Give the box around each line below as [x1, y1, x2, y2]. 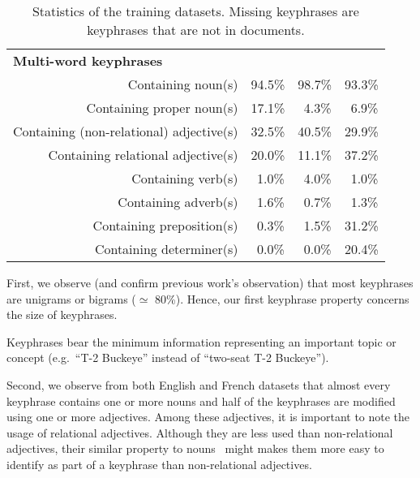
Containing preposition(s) [92, 216, 238, 235]
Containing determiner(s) [94, 239, 238, 258]
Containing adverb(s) [118, 192, 238, 211]
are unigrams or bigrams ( [6, 290, 136, 307]
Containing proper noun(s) [86, 98, 238, 117]
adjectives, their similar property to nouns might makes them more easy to [6, 440, 384, 457]
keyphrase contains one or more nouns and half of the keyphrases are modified [6, 392, 396, 409]
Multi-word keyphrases [13, 51, 163, 70]
